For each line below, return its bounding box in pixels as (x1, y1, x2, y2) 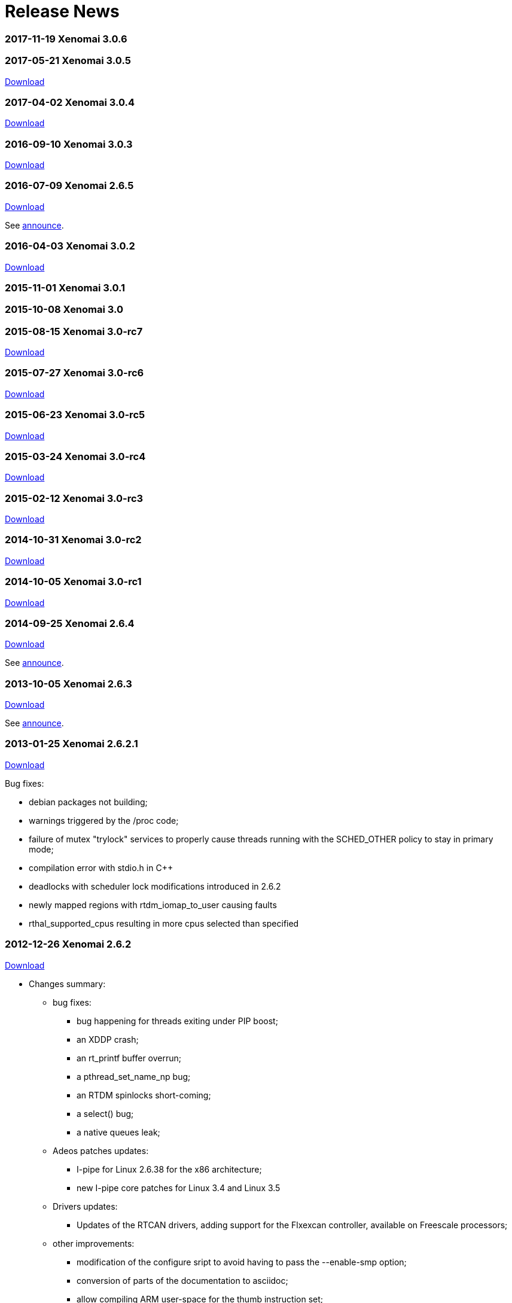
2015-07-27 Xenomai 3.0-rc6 (5, 367, 144, 379)
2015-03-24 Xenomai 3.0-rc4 (5, 450, 146, 462)
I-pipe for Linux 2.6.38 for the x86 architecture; (77, 1164, 262, 1174)
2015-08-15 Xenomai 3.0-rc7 (5, 325, 143, 337)
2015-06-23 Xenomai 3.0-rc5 (5, 409, 145, 421)
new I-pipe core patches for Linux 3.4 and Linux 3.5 (77, 1182, 281, 1193)
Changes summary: (29, 978, 106, 989)
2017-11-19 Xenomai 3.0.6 (5, 32, 127, 45)
